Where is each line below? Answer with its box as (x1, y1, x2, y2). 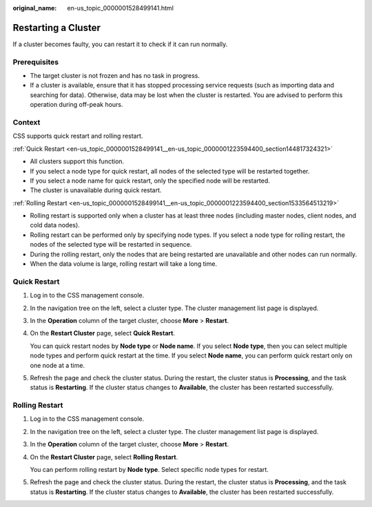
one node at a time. (30, 361, 85, 369)
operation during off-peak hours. (30, 101, 123, 109)
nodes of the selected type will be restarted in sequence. (30, 240, 192, 249)
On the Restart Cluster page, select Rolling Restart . (30, 453, 178, 461)
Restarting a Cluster (12, 21, 101, 34)
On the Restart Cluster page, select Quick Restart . (30, 329, 176, 338)
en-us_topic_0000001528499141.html (67, 4, 174, 12)
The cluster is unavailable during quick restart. (30, 186, 162, 194)
